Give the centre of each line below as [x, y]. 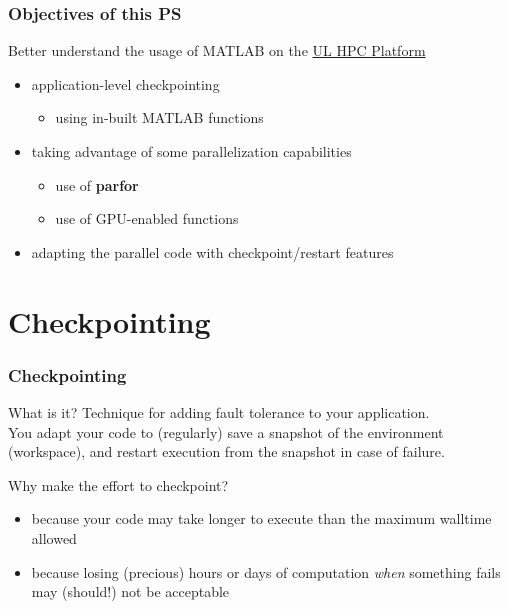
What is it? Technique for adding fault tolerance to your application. [219, 411]
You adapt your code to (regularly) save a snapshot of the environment [226, 431]
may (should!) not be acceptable [130, 591]
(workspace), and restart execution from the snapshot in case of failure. [226, 451]
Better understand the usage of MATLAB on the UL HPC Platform [217, 50]
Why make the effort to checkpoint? [118, 484]
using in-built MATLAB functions [159, 117]
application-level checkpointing [125, 83]
